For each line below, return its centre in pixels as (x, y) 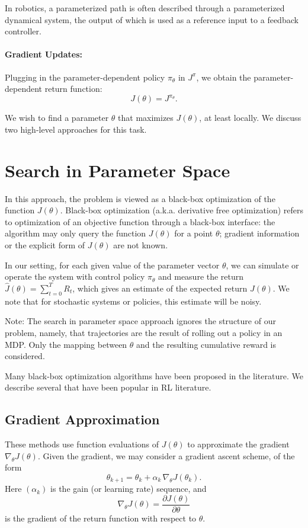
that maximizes (146, 118)
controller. (23, 31)
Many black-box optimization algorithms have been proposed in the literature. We (154, 375)
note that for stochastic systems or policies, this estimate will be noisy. (133, 301)
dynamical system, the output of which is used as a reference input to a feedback (152, 19)
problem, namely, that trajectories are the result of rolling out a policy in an (144, 332)
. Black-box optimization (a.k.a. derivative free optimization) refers (182, 210)
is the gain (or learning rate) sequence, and (129, 489)
